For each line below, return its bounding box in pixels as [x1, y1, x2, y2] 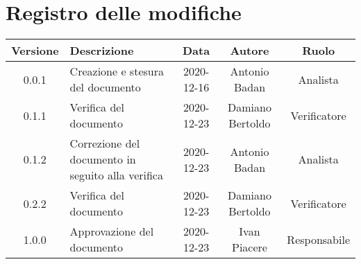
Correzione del [69, 135, 140, 152]
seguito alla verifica [69, 167, 163, 184]
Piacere [232, 239, 267, 256]
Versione [11, 42, 59, 59]
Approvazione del [69, 223, 154, 240]
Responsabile [287, 231, 350, 247]
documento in [69, 151, 136, 168]
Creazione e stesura [69, 63, 164, 80]
